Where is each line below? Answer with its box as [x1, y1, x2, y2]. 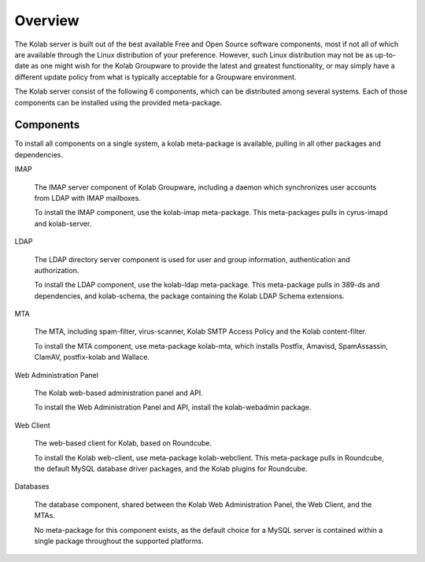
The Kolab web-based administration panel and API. [34, 388, 204, 397]
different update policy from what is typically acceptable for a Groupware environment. [14, 72, 297, 82]
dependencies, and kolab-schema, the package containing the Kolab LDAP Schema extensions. [34, 291, 346, 301]
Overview [14, 12, 79, 29]
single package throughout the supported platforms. [34, 536, 204, 545]
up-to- [375, 50, 397, 59]
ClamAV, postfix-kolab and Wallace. [34, 353, 150, 362]
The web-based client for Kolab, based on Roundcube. [34, 438, 213, 448]
